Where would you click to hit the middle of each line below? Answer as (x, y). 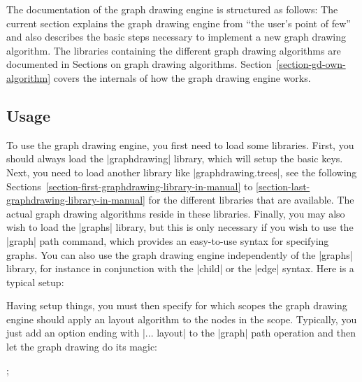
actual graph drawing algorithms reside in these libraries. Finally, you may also (176, 213)
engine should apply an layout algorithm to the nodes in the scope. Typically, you (182, 319)
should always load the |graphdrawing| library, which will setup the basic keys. (175, 158)
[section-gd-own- (311, 64)
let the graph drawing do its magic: (82, 347)
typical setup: (35, 282)
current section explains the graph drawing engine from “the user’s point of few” (179, 23)
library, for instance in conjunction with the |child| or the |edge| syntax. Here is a (180, 268)
